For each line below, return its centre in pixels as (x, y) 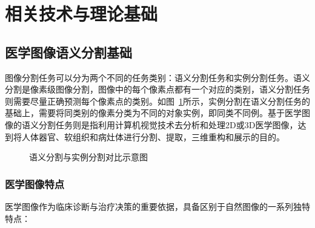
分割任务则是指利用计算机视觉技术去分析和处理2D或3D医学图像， (168, 124)
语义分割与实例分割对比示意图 (88, 157)
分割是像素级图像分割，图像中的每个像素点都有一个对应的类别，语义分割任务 (157, 89)
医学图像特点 (35, 184)
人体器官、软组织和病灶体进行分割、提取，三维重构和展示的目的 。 (153, 136)
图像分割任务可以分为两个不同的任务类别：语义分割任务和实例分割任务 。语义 (157, 77)
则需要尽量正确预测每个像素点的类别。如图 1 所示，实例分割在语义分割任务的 (157, 101)
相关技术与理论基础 (81, 14)
